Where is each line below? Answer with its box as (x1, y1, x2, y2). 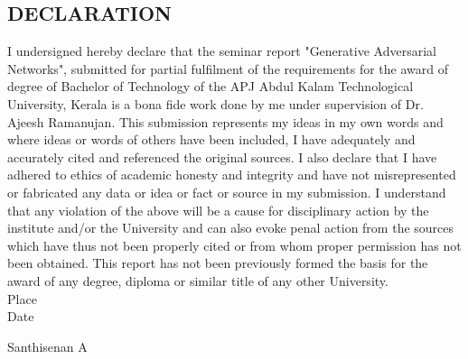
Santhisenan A (7, 336, 88, 355)
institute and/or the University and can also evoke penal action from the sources (7, 218, 454, 237)
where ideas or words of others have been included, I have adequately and (7, 130, 416, 149)
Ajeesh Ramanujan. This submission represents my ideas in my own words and (7, 112, 444, 131)
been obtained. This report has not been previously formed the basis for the (7, 253, 428, 272)
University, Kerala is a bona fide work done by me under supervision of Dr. (7, 94, 424, 113)
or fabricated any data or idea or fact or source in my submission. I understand (7, 182, 446, 201)
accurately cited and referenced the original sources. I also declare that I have (7, 147, 437, 166)
